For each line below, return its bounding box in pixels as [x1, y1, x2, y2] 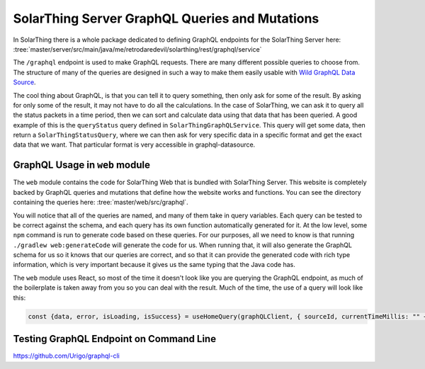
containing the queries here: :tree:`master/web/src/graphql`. [13, 198, 188, 207]
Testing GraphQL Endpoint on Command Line [13, 333, 216, 345]
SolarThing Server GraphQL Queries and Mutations [13, 11, 319, 26]
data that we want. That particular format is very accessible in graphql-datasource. [13, 140, 256, 149]
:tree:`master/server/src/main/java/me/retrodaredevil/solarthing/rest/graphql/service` [13, 45, 262, 53]
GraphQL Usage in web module [13, 159, 150, 171]
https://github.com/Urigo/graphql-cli [13, 351, 120, 361]
